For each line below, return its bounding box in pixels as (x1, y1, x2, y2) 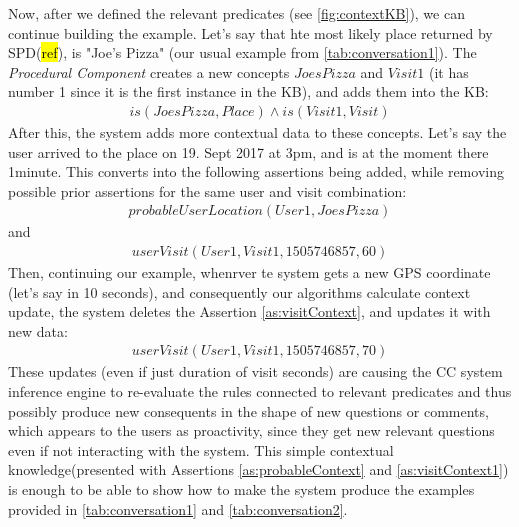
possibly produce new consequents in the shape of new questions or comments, (8, 400, 489, 421)
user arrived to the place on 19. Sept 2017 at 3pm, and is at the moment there (8, 141, 489, 162)
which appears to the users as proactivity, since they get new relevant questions (8, 420, 495, 441)
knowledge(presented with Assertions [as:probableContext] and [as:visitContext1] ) (8, 459, 509, 480)
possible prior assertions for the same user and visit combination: (8, 180, 407, 201)
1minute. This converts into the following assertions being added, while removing (8, 161, 504, 182)
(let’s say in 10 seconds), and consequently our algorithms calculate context (8, 281, 471, 302)
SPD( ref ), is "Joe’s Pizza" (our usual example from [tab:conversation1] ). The (8, 42, 477, 63)
